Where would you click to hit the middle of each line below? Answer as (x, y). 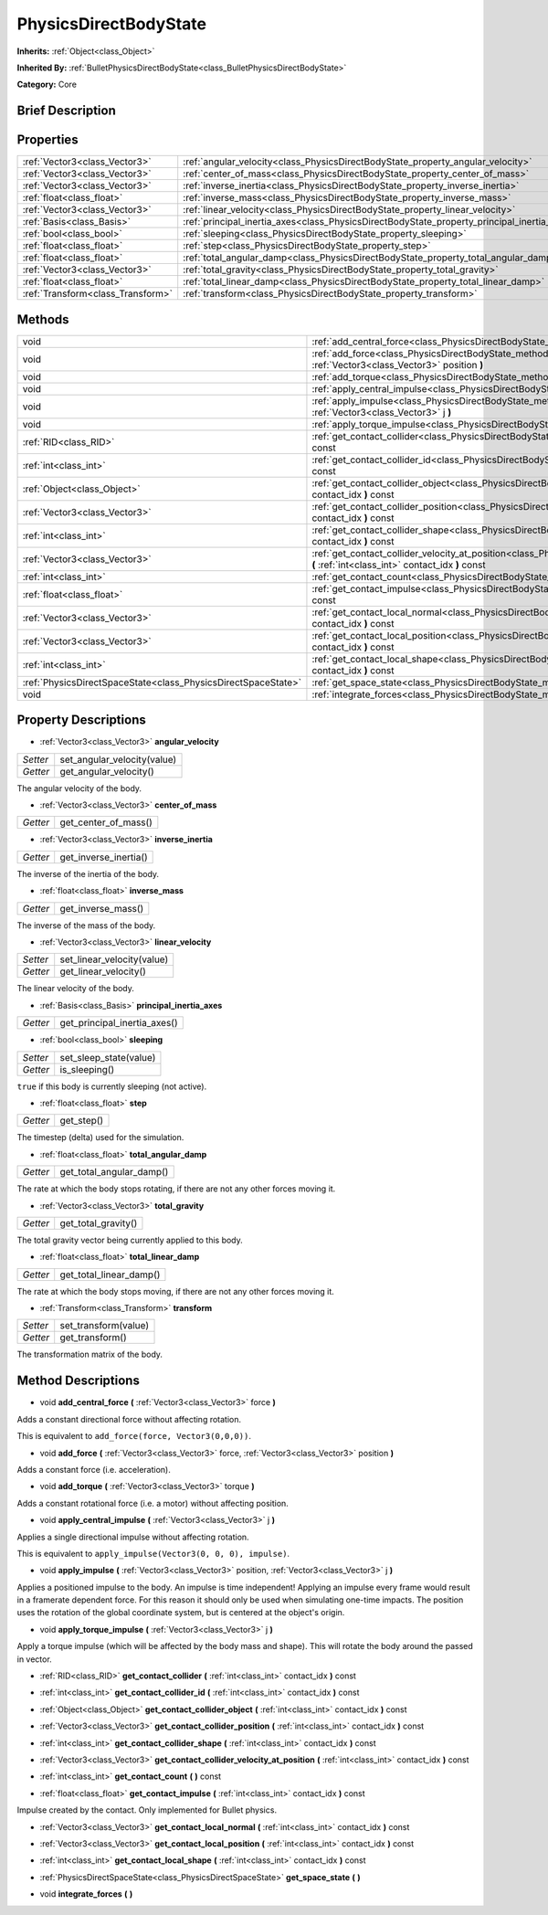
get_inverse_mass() (102, 908)
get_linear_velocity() (103, 971)
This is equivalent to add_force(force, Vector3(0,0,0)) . (134, 1436)
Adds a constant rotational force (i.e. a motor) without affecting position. (153, 1503)
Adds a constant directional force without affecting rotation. (129, 1419)
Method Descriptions (79, 1381)
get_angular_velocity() (107, 771)
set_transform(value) (105, 1326)
